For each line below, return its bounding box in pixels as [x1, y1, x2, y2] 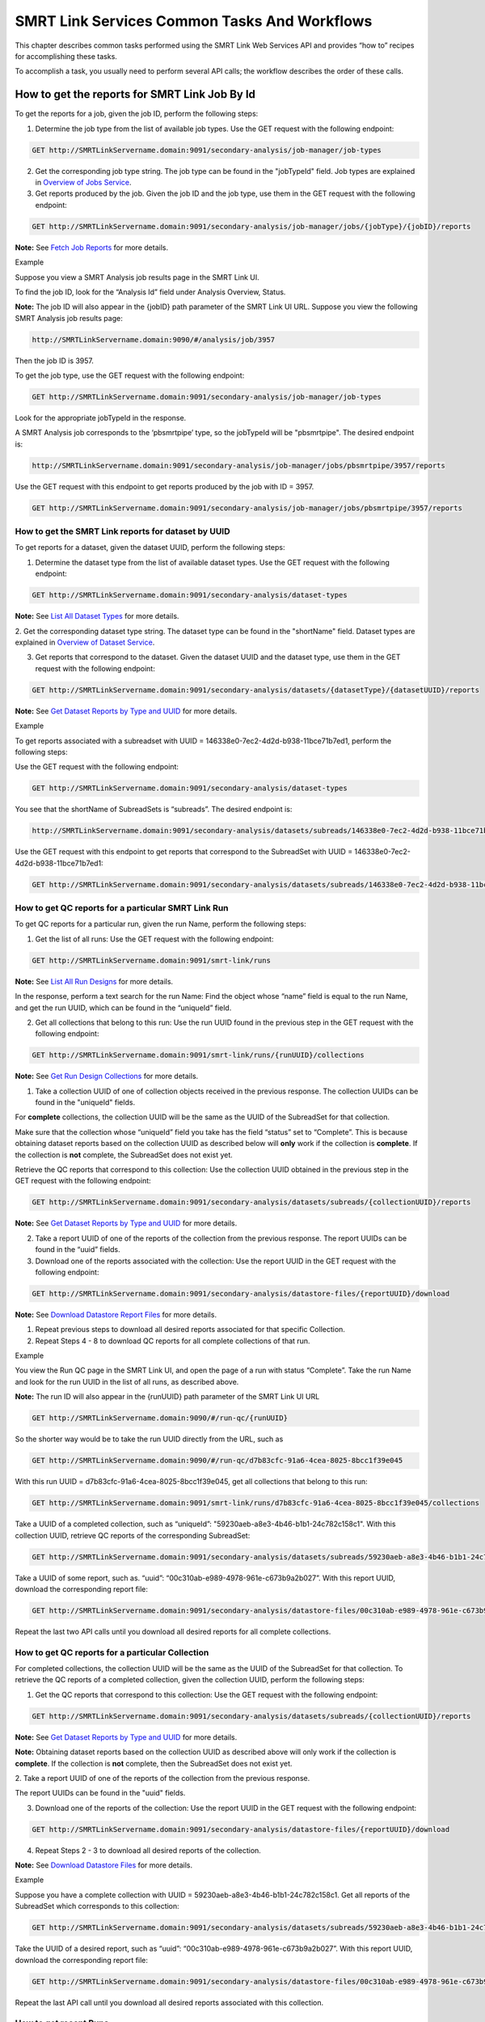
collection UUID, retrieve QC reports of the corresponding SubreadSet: [15, 1530, 251, 1540]
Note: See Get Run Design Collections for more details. [15, 1072, 199, 1081]
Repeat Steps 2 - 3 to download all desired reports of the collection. [35, 1845, 262, 1855]
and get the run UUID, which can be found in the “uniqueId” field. [15, 1003, 232, 1013]
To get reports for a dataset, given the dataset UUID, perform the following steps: [15, 543, 285, 552]
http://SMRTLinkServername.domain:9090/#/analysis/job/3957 [32, 335, 276, 344]
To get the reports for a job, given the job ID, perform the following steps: [15, 109, 259, 119]
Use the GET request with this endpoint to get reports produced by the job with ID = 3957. [15, 481, 314, 491]
